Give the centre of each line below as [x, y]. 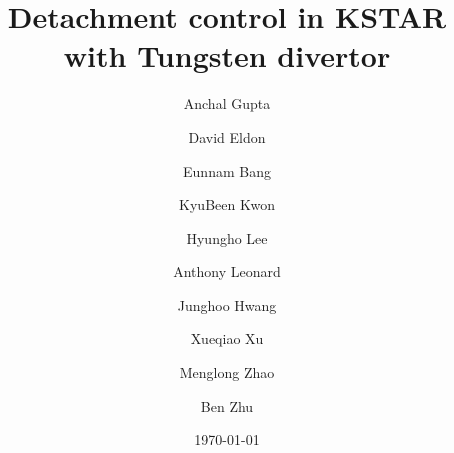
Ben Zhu [227, 405]
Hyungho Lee [227, 237]
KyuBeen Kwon [227, 204]
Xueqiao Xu [227, 338]
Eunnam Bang [227, 170]
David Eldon [227, 136]
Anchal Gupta [227, 103]
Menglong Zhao [227, 372]
